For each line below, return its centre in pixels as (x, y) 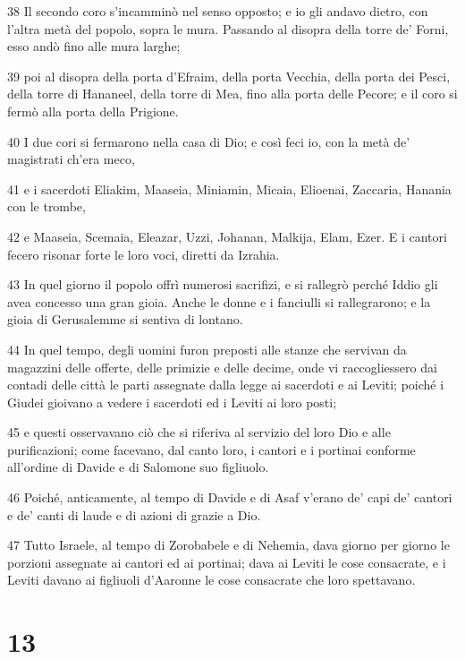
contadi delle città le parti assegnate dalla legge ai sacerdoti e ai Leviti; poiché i (226, 385)
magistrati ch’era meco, (71, 159)
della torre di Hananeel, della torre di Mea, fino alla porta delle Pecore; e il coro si (232, 94)
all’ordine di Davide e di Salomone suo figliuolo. (138, 467)
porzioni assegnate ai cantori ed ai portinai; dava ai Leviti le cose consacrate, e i (227, 562)
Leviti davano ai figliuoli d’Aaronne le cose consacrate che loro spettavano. (211, 580)
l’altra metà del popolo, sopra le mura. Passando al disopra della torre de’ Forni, (228, 28)
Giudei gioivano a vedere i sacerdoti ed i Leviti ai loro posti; (172, 402)
